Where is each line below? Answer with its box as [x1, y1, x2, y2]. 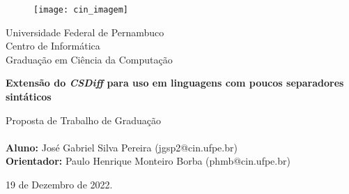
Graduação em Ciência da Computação [6, 52, 173, 66]
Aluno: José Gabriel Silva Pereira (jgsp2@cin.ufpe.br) [6, 140, 238, 154]
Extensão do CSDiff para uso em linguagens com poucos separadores [6, 75, 344, 90]
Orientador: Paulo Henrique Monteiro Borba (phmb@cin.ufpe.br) [6, 154, 290, 168]
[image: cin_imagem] [33, 5, 129, 15]
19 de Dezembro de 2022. [6, 177, 113, 191]
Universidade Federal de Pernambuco [6, 24, 164, 39]
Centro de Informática [6, 38, 100, 53]
